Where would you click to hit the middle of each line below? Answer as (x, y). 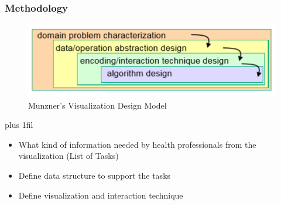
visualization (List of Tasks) (68, 156)
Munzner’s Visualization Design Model (97, 105)
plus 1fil (19, 125)
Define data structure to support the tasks (95, 176)
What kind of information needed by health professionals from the (137, 144)
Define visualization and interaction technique (101, 195)
